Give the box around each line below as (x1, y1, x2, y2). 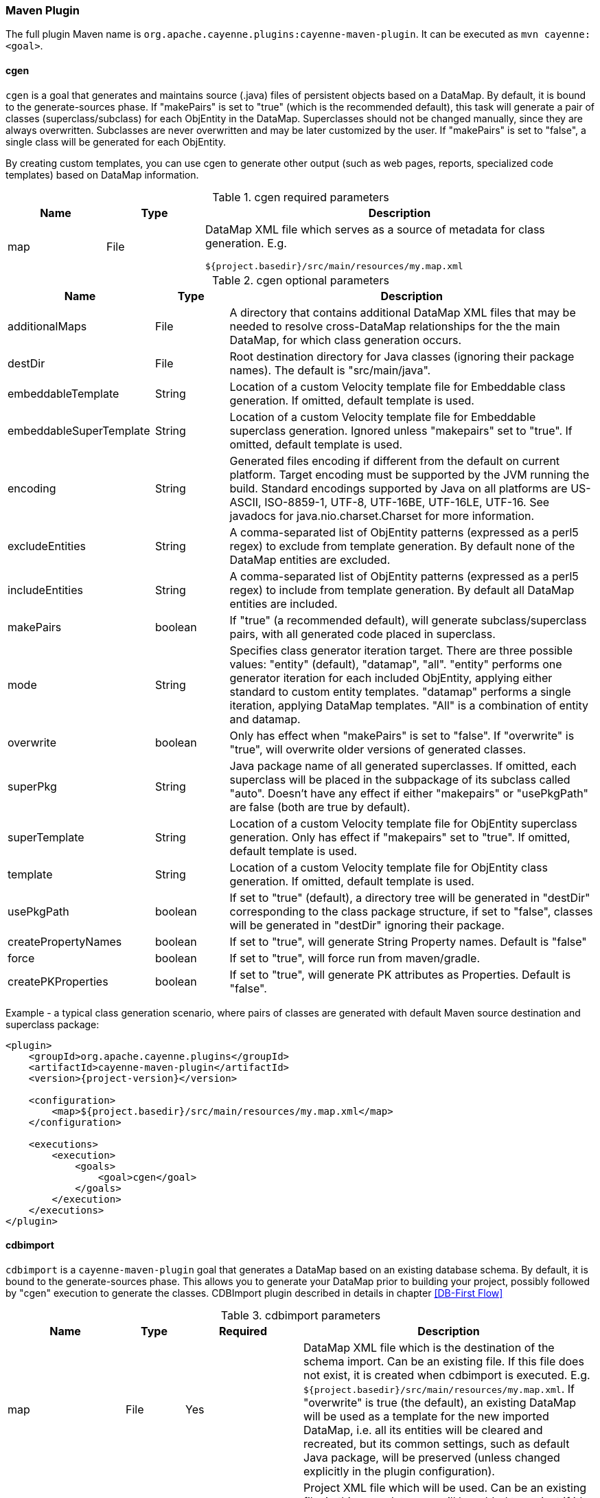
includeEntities (8, 582, 83, 597)
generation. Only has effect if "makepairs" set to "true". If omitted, (229, 830, 570, 844)
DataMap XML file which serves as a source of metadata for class (205, 222, 545, 236)
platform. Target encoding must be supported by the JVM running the (229, 467, 590, 481)
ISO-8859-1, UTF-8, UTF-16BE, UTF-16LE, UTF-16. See (264, 495, 550, 509)
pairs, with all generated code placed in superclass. (229, 626, 496, 641)
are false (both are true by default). (229, 799, 411, 814)
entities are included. (229, 596, 338, 611)
